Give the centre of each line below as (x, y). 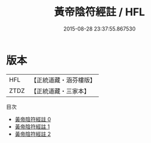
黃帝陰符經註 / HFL (99, 12)
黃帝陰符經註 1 (32, 127)
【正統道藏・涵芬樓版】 (63, 80)
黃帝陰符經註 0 (33, 119)
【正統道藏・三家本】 (60, 91)
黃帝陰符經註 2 (33, 134)
